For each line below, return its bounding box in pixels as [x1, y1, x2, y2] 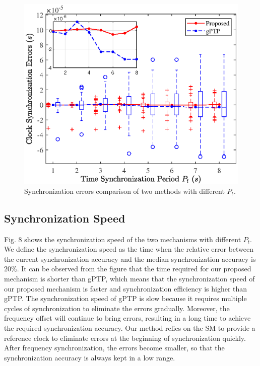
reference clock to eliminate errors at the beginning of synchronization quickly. [4, 332, 246, 343]
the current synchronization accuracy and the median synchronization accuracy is [4, 253, 256, 264]
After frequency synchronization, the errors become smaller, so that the [4, 342, 225, 353]
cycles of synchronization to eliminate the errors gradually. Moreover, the [4, 303, 230, 313]
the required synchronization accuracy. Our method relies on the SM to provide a [4, 323, 255, 333]
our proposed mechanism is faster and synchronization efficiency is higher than [4, 283, 247, 294]
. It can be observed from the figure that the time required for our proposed [17, 263, 251, 274]
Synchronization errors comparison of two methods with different [24, 185, 225, 196]
